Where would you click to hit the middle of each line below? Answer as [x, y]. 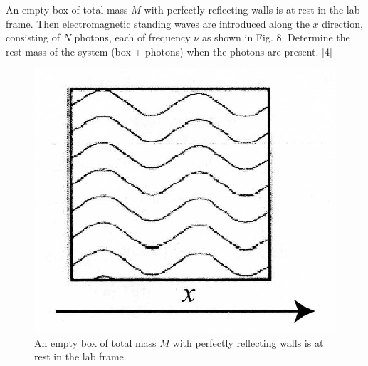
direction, [342, 23]
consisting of [33, 37]
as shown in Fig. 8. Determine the [276, 37]
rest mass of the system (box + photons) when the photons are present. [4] [169, 51]
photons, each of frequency [132, 37]
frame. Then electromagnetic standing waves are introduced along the [158, 23]
